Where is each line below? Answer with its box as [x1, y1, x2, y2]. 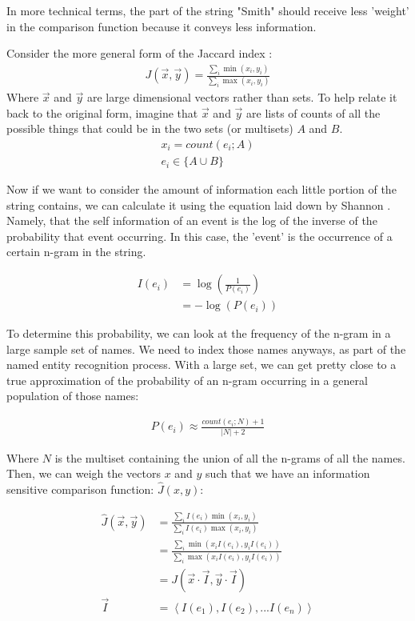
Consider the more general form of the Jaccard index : [6, 45, 273, 62]
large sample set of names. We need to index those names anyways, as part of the [6, 340, 406, 357]
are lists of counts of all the [246, 104, 381, 121]
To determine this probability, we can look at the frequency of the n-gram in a [6, 325, 391, 342]
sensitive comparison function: [6, 481, 154, 498]
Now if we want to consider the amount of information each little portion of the [6, 181, 397, 198]
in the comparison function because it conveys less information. [6, 18, 317, 34]
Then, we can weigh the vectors [6, 465, 161, 482]
